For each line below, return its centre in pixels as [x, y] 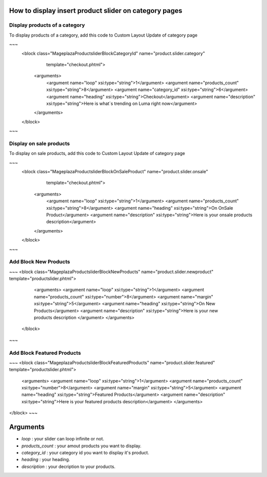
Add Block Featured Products [45, 353]
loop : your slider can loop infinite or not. [63, 439]
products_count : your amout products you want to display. [82, 446]
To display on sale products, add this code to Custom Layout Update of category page [97, 153]
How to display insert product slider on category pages [96, 11]
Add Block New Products [40, 262]
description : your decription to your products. [68, 466]
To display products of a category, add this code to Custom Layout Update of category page [103, 35]
